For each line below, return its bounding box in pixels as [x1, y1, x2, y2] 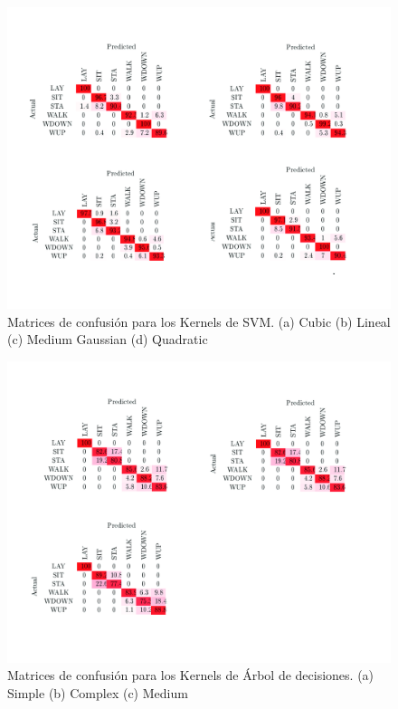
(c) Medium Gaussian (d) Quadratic [7, 330, 208, 349]
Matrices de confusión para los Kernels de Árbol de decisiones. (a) [7, 666, 374, 685]
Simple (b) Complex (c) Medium [7, 683, 188, 702]
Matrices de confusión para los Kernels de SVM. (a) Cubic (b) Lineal [7, 311, 391, 331]
